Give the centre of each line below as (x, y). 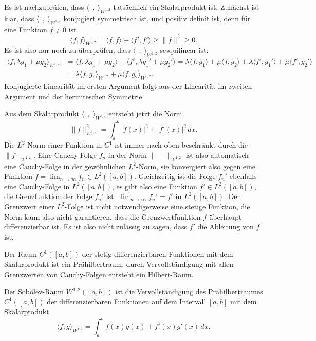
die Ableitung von (226, 227)
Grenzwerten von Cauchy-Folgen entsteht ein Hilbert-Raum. (99, 274)
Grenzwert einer (29, 206)
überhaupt (225, 216)
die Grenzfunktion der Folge (48, 196)
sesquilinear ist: (184, 50)
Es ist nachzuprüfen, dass (44, 7)
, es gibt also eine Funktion (155, 186)
